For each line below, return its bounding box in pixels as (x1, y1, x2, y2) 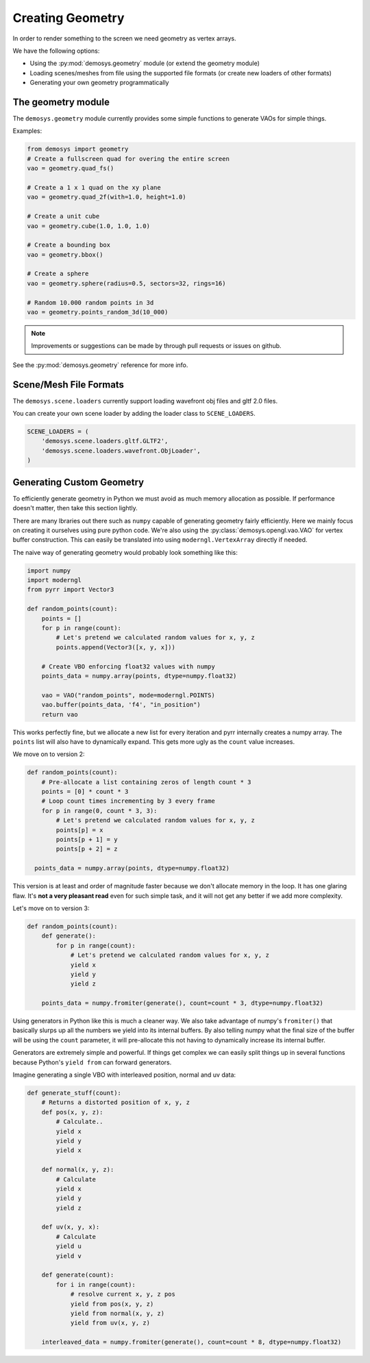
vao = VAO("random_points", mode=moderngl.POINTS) (41, 691, 215, 699)
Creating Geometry (12, 10, 125, 25)
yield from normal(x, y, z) (70, 1309, 164, 1317)
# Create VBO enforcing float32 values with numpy (41, 662, 215, 671)
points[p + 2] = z (56, 845, 118, 853)
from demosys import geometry (27, 145, 129, 153)
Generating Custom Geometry (12, 476, 144, 488)
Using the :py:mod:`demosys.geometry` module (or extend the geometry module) (29, 59, 260, 68)
